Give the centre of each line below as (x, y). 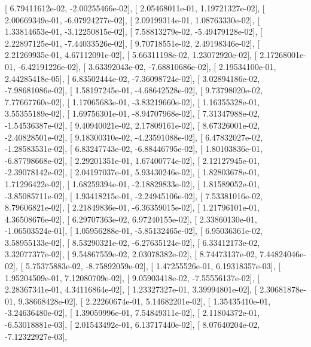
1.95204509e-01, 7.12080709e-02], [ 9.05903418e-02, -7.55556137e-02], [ (132, 277)
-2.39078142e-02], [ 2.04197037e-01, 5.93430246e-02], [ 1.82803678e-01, (132, 172)
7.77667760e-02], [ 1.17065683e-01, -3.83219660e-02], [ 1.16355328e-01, (132, 101)
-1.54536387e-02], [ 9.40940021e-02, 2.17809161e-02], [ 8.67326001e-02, (132, 125)
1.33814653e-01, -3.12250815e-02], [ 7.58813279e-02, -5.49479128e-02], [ (134, 31)
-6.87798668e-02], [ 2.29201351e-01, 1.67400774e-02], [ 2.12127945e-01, (132, 160)
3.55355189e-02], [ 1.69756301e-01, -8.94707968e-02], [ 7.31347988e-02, (132, 113)
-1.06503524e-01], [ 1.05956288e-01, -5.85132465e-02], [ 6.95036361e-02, (134, 231)
